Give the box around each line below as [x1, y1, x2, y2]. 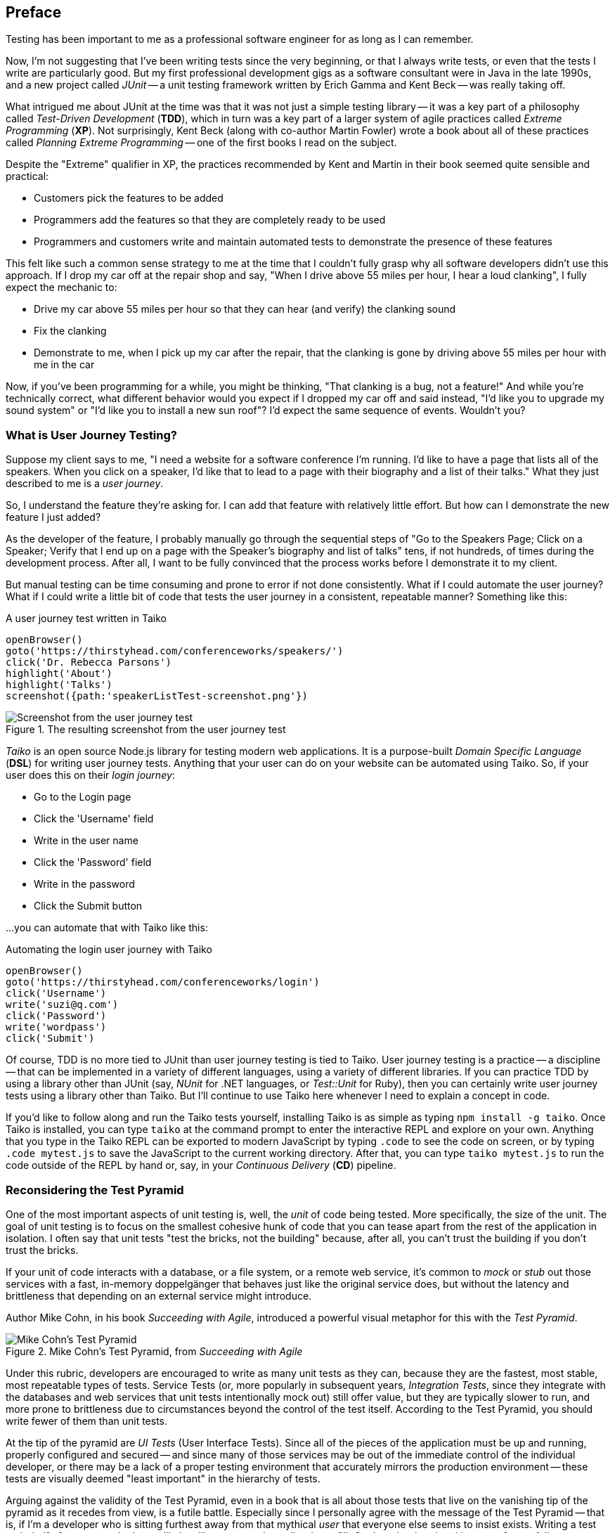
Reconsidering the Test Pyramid [6, 1182, 184, 1197]
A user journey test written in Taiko [6, 612, 167, 625]
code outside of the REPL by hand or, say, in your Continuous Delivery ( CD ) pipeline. [6, 1159, 396, 1172]
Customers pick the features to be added [34, 192, 224, 205]
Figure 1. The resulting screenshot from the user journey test [6, 723, 286, 736]
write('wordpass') [6, 1021, 107, 1033]
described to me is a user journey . [6, 477, 164, 490]
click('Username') [6, 988, 107, 1000]
